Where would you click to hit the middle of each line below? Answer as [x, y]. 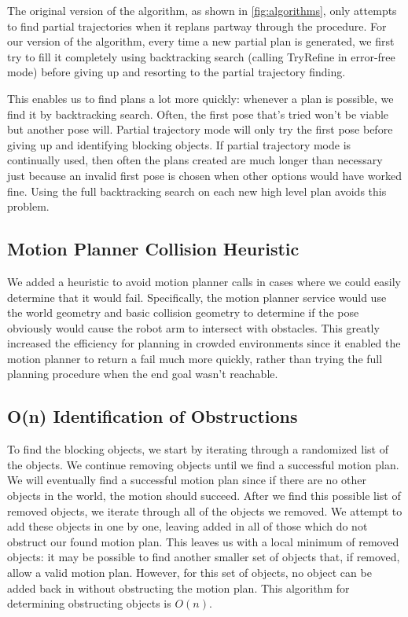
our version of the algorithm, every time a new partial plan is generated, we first [201, 41]
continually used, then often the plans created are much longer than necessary [195, 160]
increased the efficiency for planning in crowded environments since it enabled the [204, 343]
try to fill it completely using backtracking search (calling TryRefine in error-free [201, 56]
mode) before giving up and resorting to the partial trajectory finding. [176, 72]
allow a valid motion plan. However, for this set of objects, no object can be [189, 573]
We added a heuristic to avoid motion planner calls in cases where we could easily [204, 281]
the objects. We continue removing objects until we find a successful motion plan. [203, 464]
